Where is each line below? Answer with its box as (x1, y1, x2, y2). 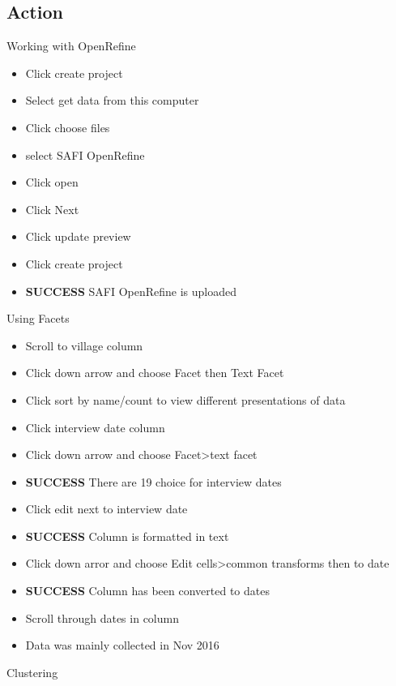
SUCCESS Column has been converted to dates (25, 582, 270, 599)
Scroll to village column (25, 337, 143, 354)
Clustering (6, 663, 58, 680)
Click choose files (25, 118, 110, 135)
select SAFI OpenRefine (25, 146, 145, 163)
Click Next (25, 200, 79, 217)
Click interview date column (25, 418, 165, 435)
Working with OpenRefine (6, 37, 136, 54)
